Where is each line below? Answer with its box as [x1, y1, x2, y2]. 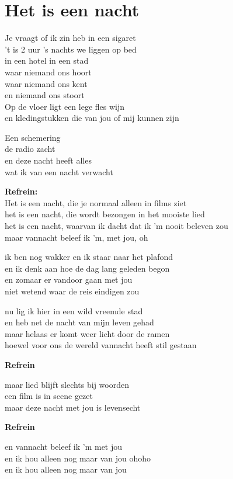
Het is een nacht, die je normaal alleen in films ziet [5, 196, 187, 209]
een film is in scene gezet [5, 390, 93, 402]
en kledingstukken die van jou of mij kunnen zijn [5, 112, 179, 124]
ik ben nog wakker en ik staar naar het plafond [5, 251, 173, 263]
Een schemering [5, 131, 61, 143]
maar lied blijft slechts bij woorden [5, 378, 129, 390]
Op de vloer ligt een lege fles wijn [5, 100, 125, 112]
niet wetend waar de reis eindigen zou [5, 285, 140, 297]
